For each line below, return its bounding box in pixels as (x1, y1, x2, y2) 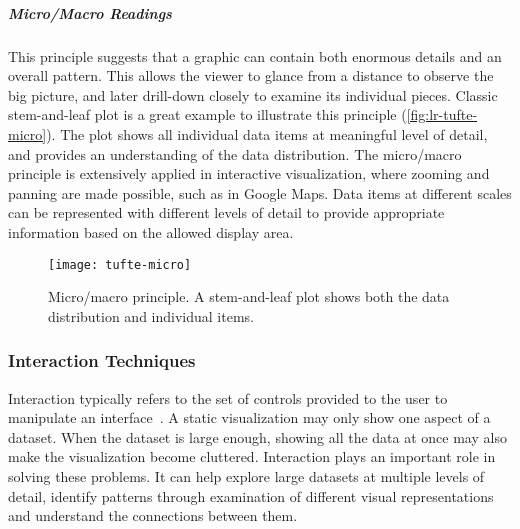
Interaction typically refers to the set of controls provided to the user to (8, 387, 448, 408)
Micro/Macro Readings (8, 2, 172, 23)
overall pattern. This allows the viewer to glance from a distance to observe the (8, 65, 494, 86)
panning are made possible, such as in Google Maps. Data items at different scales (8, 182, 512, 203)
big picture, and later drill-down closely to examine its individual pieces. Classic (8, 84, 498, 105)
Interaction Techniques (8, 348, 196, 373)
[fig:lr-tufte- (406, 104, 478, 125)
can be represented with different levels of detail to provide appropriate (8, 202, 445, 223)
